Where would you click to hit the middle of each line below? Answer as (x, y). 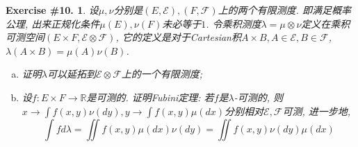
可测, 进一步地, (317, 111)
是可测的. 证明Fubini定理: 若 (150, 97)
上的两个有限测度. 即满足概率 (284, 10)
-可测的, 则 (258, 97)
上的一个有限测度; (162, 74)
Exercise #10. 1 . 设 (52, 10)
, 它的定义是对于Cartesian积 (178, 37)
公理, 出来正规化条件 (53, 23)
